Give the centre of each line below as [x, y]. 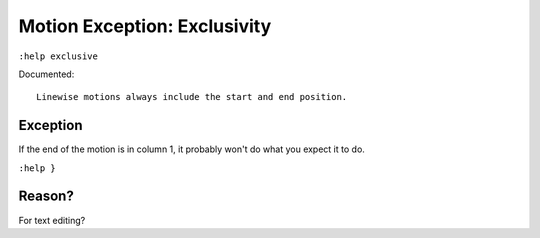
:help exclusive [58, 56]
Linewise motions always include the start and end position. [192, 97]
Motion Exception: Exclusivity [145, 26]
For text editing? [52, 220]
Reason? [46, 196]
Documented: [46, 74]
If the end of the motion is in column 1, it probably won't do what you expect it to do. [191, 149]
